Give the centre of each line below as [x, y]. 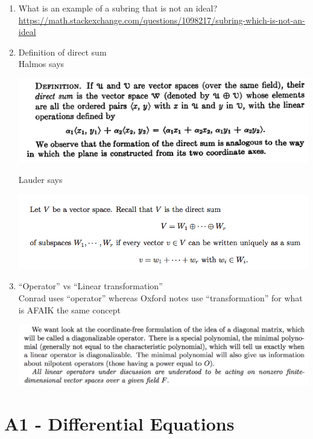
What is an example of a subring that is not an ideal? [118, 8]
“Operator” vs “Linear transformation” [90, 286]
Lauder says [40, 179]
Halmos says [41, 64]
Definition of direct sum [62, 52]
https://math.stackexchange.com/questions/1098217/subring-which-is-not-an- [162, 20]
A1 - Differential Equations [119, 423]
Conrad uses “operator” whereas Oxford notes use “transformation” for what [160, 297]
